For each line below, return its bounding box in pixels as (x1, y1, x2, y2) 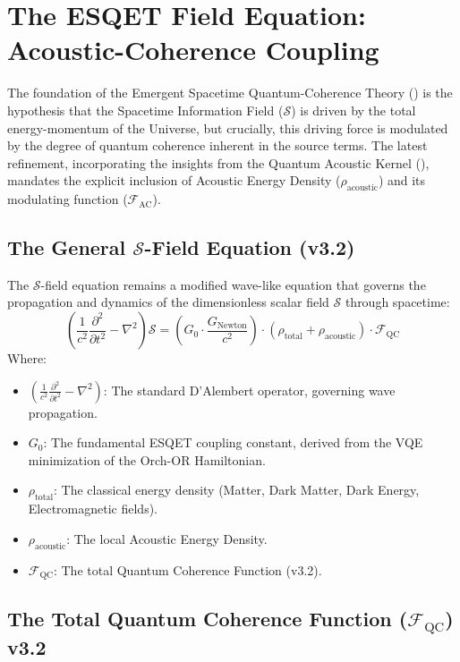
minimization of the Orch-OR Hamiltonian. (28, 450, 266, 469)
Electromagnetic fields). (28, 499, 158, 518)
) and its (378, 171, 426, 190)
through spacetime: (345, 293, 450, 311)
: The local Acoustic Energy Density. (66, 529, 268, 547)
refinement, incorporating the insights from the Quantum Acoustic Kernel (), (7, 153, 430, 172)
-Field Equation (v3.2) (144, 233, 355, 261)
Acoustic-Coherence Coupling (7, 31, 379, 68)
